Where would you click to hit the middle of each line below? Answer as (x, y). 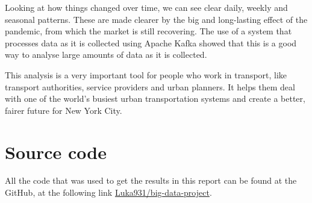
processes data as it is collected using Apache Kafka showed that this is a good (151, 42)
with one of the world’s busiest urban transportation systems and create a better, (155, 98)
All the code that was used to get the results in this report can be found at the (151, 180)
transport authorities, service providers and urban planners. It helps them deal (150, 86)
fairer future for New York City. (64, 110)
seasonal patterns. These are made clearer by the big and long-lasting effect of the (156, 19)
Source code (56, 151)
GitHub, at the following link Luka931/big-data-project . (108, 192)
